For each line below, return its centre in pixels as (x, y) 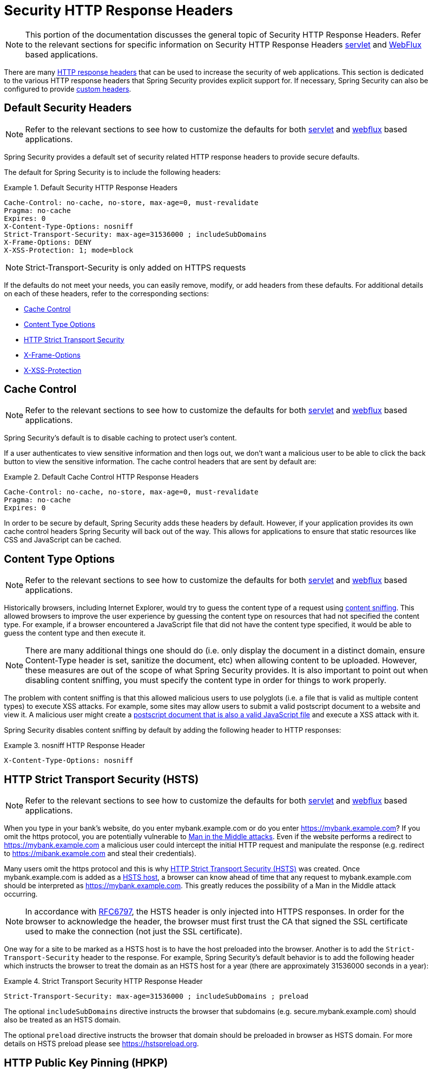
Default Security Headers (68, 108)
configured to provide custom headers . (68, 89)
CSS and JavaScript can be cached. (63, 540)
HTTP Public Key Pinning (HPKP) (86, 1063)
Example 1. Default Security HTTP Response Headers (91, 187)
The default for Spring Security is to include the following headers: (112, 172)
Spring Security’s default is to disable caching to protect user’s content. (120, 438)
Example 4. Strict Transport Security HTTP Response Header (103, 981)
